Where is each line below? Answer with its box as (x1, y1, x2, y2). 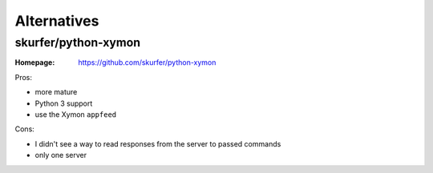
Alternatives (14, 12, 99, 30)
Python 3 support (34, 99, 93, 108)
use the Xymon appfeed (34, 109, 117, 119)
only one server (34, 151, 87, 160)
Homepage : (14, 58, 55, 67)
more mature (34, 87, 78, 97)
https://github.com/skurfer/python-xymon (78, 58, 216, 67)
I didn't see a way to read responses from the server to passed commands (34, 139, 281, 148)
